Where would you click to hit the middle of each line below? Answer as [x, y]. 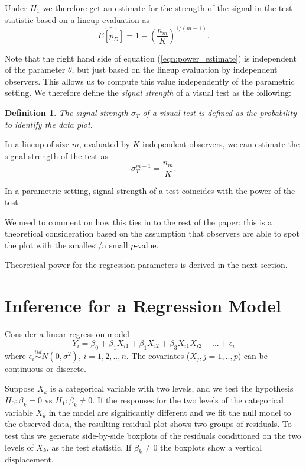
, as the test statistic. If [89, 447]
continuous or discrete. [45, 368]
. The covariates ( [158, 355]
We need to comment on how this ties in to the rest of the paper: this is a [139, 221]
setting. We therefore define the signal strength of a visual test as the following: [148, 93]
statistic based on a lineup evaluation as [77, 19]
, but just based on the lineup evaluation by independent [175, 69]
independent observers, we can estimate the [221, 144]
